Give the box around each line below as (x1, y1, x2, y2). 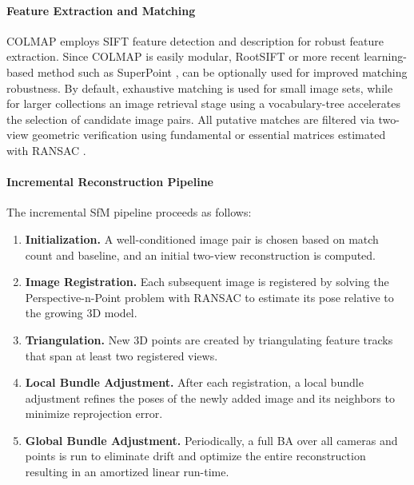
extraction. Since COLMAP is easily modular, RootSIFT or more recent (6, 48, 360, 65)
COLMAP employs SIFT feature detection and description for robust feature (6, 32, 384, 49)
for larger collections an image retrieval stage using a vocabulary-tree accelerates (6, 95, 400, 112)
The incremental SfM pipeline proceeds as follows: (6, 204, 252, 221)
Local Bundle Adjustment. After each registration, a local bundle (25, 374, 364, 391)
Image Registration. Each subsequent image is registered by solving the (25, 273, 389, 290)
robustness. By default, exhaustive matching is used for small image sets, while (6, 79, 393, 96)
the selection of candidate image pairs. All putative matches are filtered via (6, 110, 375, 127)
